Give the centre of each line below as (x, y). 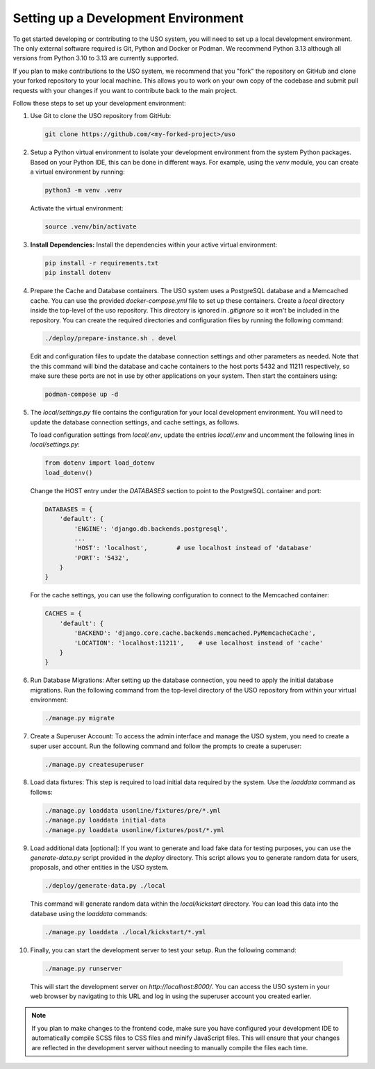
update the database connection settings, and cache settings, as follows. (135, 422)
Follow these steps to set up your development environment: (100, 103)
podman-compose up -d (82, 395)
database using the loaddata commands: (89, 913)
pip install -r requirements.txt (102, 263)
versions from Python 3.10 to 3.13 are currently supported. (95, 58)
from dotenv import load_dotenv (100, 463)
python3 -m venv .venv (83, 190)
